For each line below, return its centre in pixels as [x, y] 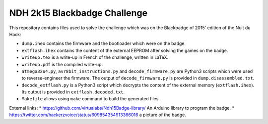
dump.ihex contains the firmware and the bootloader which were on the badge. [104, 43]
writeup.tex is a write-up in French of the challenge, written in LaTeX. [95, 57]
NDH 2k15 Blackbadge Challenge [78, 13]
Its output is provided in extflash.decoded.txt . [73, 92]
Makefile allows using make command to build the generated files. [91, 99]
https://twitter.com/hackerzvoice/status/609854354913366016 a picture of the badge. [98, 115]
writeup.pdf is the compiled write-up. [62, 64]
